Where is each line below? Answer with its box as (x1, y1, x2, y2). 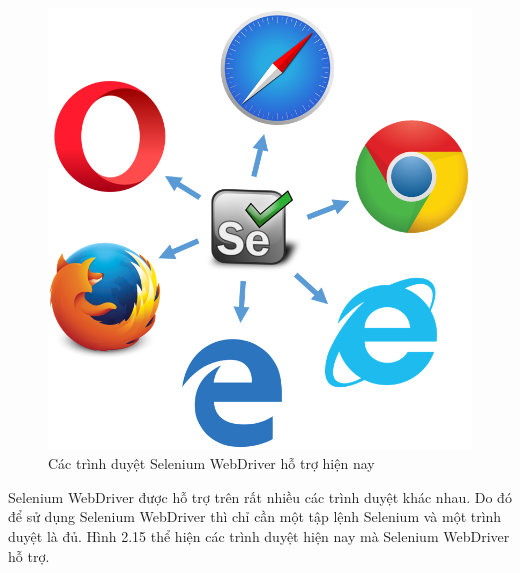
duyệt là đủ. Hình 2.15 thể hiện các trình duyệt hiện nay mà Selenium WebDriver (8, 526, 510, 547)
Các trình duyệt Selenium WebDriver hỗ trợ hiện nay (48, 453, 375, 474)
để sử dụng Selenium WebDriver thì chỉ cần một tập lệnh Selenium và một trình (8, 506, 502, 527)
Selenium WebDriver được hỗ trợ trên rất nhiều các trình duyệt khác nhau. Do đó (8, 486, 512, 507)
